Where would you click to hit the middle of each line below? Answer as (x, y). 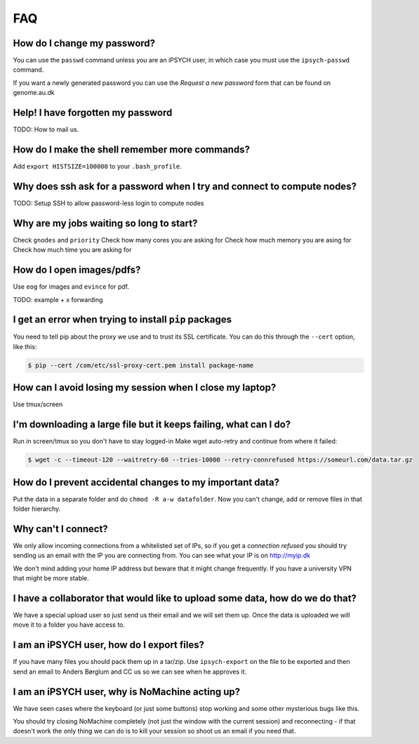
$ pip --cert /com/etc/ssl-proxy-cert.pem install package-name (141, 365)
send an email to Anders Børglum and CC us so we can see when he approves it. (130, 672)
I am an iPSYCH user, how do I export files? (109, 645)
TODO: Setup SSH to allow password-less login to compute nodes (108, 203)
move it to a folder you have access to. (69, 625)
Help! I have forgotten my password (93, 113)
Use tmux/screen (38, 405)
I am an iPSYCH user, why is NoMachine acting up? (127, 692)
